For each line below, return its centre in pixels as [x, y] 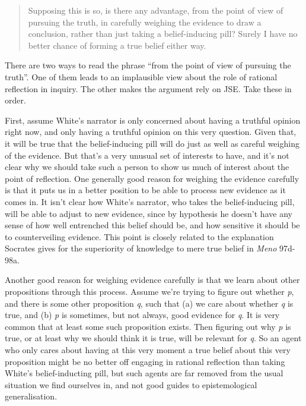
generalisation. [31, 396]
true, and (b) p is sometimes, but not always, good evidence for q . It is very [142, 315]
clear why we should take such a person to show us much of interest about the [147, 167]
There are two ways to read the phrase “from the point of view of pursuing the [148, 65]
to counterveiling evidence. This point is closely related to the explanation [139, 236]
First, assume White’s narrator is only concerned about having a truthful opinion [153, 120]
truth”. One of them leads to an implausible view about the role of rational [141, 76]
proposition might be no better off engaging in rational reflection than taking [145, 361]
